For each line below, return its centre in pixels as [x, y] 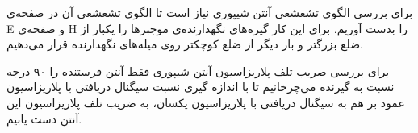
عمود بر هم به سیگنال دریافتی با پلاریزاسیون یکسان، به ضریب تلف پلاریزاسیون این [206, 102]
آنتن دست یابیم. [44, 118]
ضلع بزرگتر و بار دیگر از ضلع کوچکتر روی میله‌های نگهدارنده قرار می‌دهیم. [185, 44]
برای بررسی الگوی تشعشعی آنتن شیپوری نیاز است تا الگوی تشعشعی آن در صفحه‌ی [210, 12]
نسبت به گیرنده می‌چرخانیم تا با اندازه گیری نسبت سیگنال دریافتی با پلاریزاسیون [201, 87]
